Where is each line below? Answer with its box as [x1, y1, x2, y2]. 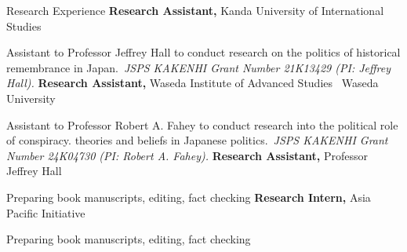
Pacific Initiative [6, 204, 85, 221]
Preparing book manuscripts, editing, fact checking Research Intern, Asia [6, 188, 371, 205]
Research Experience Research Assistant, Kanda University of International [6, 2, 384, 18]
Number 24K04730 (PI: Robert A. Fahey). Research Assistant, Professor [6, 147, 369, 163]
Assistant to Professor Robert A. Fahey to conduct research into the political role [6, 116, 398, 133]
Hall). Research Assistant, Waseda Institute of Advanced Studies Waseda [6, 75, 379, 91]
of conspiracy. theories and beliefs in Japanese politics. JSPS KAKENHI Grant [6, 132, 388, 148]
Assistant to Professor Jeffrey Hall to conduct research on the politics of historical [6, 44, 401, 60]
